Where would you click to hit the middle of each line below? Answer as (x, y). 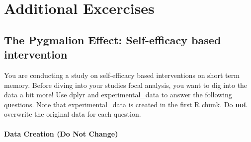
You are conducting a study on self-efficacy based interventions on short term (122, 75)
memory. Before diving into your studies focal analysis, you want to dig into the (126, 85)
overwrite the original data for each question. (73, 114)
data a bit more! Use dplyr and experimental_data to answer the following (118, 95)
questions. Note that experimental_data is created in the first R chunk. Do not (125, 104)
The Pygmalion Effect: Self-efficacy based (113, 39)
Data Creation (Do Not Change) (61, 133)
